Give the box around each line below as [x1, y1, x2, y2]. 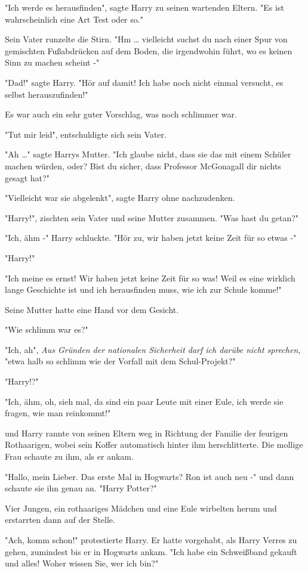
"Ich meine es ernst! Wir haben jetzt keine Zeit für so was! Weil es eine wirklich [5, 271, 295, 284]
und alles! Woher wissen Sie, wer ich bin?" [5, 557, 159, 569]
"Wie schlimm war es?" [5, 323, 88, 336]
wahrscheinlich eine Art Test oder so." [5, 13, 143, 25]
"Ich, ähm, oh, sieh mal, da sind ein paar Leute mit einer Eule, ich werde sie [5, 395, 284, 407]
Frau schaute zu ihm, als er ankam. [5, 450, 134, 463]
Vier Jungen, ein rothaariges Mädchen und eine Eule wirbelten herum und [5, 501, 277, 514]
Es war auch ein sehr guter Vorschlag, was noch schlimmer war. [5, 108, 237, 120]
